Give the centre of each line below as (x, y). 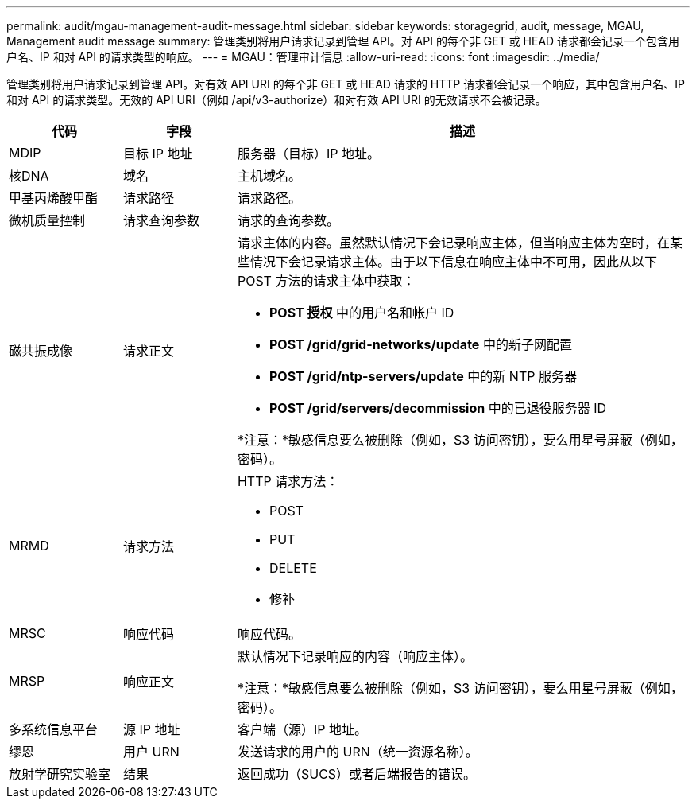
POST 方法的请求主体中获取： (326, 281)
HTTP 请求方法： (288, 481)
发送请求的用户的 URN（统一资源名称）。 (358, 752)
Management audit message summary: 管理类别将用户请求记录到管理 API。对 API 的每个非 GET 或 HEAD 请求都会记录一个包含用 (343, 41)
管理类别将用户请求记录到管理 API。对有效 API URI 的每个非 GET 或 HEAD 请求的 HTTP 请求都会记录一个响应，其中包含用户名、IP (346, 84)
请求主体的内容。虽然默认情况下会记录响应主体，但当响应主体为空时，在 (453, 243)
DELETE (293, 568)
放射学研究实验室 (60, 774)
